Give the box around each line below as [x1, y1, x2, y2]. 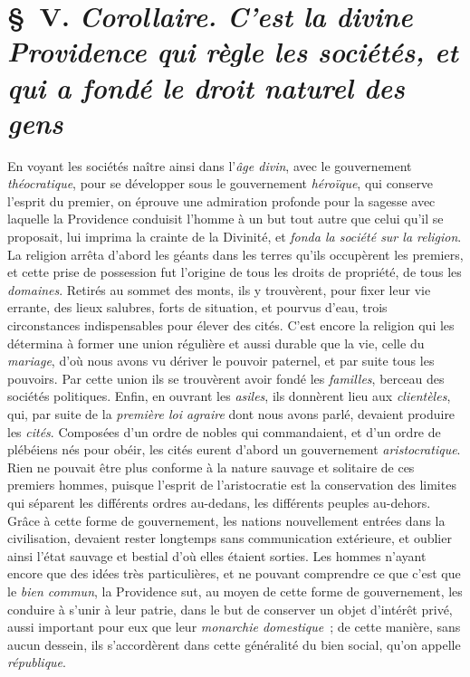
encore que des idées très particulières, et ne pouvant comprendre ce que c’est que [7, 564, 461, 583]
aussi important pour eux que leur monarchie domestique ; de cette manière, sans [7, 617, 461, 636]
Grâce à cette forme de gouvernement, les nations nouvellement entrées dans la [7, 510, 446, 529]
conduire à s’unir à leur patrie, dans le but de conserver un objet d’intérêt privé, [7, 599, 453, 618]
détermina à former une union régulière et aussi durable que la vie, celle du [7, 333, 425, 352]
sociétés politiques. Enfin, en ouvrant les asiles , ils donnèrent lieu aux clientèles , [7, 386, 451, 405]
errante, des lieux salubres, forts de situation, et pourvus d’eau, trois [7, 298, 388, 317]
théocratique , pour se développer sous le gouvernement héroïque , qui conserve [7, 174, 434, 193]
